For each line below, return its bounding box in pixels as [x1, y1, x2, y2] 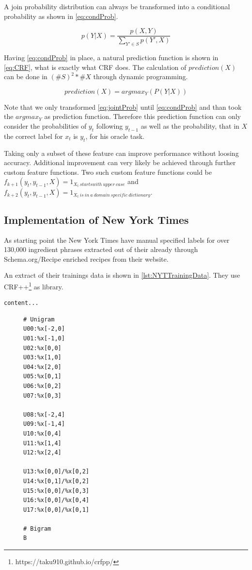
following [96, 121, 123, 131]
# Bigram [23, 525, 51, 532]
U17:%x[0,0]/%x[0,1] [23, 506, 90, 513]
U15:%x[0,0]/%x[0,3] [23, 487, 90, 494]
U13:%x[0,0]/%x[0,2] [23, 468, 90, 475]
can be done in [4, 71, 47, 82]
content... [4, 300, 39, 307]
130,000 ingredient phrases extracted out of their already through [4, 244, 198, 254]
